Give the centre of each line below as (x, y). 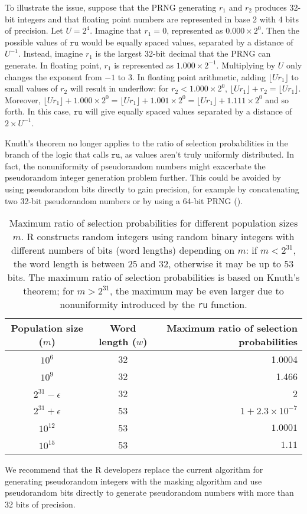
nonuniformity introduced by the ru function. (153, 305)
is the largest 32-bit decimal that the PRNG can (183, 53)
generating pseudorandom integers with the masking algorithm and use (133, 481)
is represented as (144, 65)
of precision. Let (34, 30)
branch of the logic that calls (57, 154)
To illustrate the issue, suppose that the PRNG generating (111, 7)
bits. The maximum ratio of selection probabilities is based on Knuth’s (153, 277)
